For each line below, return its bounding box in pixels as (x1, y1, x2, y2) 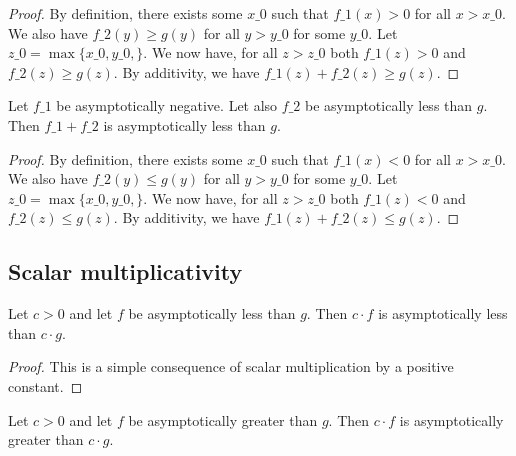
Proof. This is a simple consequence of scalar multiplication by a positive (8, 356, 454, 377)
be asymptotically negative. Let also (56, 95, 278, 116)
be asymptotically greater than (128, 409, 318, 430)
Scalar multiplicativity (8, 256, 243, 287)
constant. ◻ (8, 375, 83, 396)
